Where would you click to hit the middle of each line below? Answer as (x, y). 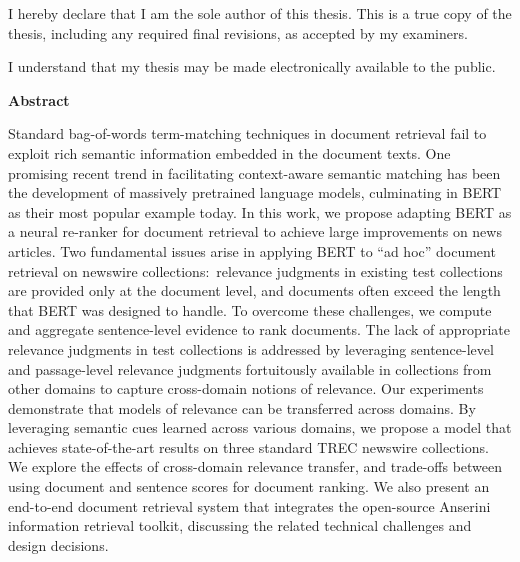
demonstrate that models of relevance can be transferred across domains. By (242, 407)
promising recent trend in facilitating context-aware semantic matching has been (254, 172)
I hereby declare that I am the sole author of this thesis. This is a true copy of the (260, 13)
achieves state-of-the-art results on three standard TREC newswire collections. (248, 446)
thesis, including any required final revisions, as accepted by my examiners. (238, 32)
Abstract (39, 99)
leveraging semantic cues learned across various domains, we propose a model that (260, 427)
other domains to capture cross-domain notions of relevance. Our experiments (246, 388)
